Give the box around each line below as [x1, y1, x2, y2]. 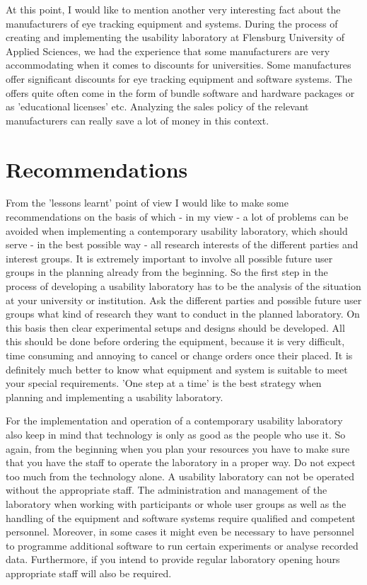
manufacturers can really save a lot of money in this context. [6, 112, 269, 127]
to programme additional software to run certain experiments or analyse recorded [6, 538, 359, 552]
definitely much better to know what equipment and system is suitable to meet [6, 361, 348, 376]
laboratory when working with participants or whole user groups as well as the [6, 496, 346, 511]
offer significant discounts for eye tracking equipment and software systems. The [6, 71, 352, 86]
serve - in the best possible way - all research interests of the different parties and [6, 237, 359, 252]
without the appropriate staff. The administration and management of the [6, 482, 327, 497]
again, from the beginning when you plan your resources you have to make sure [6, 441, 350, 456]
